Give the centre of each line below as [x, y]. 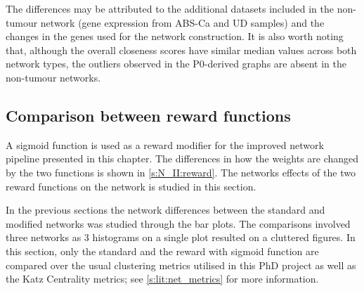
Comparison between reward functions [148, 115]
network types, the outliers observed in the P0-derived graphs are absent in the [176, 64]
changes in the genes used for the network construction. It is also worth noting [175, 36]
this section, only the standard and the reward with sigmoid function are [162, 251]
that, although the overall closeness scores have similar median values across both [181, 50]
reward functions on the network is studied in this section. [131, 186]
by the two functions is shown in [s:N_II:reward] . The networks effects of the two [181, 172]
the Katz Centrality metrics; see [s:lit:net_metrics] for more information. [162, 279]
